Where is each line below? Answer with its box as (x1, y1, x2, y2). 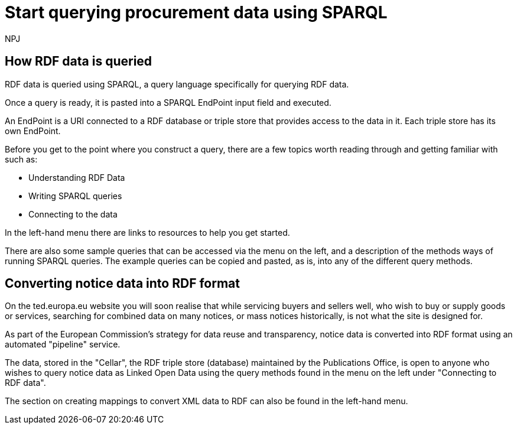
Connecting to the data (28, 209, 118, 219)
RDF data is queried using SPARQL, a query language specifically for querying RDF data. (5, 79, 349, 89)
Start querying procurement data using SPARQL (5, 2, 388, 22)
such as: (5, 154, 38, 164)
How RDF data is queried (5, 54, 152, 69)
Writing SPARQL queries (28, 190, 122, 201)
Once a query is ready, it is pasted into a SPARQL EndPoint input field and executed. (5, 97, 331, 108)
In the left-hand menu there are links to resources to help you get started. (5, 227, 290, 238)
